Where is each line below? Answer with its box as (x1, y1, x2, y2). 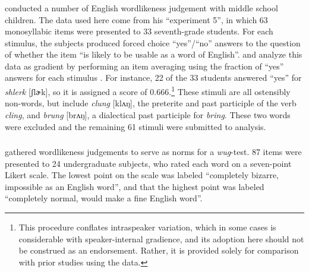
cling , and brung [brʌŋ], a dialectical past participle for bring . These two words (5, 108, 291, 121)
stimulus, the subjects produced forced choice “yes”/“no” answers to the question (5, 36, 301, 49)
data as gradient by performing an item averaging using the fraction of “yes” (5, 59, 284, 72)
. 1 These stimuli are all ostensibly (169, 84, 291, 97)
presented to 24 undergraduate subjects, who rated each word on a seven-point (5, 157, 292, 169)
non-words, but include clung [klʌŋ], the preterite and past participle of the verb (5, 97, 297, 109)
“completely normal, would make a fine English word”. (5, 192, 203, 204)
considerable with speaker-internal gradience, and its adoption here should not (18, 232, 304, 245)
